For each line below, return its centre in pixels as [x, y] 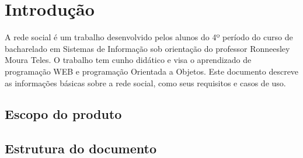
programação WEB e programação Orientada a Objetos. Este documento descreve [152, 71]
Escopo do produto [63, 114]
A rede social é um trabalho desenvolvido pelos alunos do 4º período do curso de [149, 37]
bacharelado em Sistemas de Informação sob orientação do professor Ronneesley [147, 48]
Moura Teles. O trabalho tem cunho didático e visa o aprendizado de [128, 60]
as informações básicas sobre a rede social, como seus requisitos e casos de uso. [145, 82]
